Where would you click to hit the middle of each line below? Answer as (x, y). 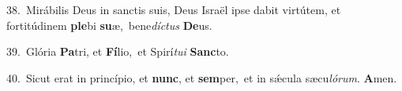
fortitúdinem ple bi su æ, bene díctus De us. (109, 25)
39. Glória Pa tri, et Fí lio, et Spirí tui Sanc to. (118, 51)
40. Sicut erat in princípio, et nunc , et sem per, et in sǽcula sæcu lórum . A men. (202, 77)
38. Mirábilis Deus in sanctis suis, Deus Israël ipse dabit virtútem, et (174, 9)
